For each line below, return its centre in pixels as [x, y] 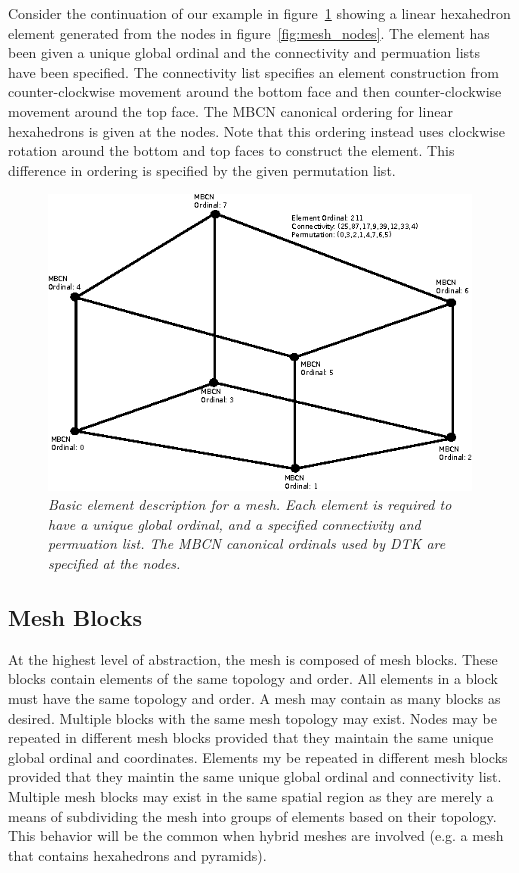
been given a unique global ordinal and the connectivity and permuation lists [244, 52]
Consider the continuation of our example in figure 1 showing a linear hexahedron [259, 13]
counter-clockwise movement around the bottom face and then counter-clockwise [255, 91]
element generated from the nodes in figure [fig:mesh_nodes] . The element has [249, 32]
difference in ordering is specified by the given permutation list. [202, 169]
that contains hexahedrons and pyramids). [137, 854]
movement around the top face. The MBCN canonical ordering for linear [230, 110]
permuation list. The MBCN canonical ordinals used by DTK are [247, 543]
